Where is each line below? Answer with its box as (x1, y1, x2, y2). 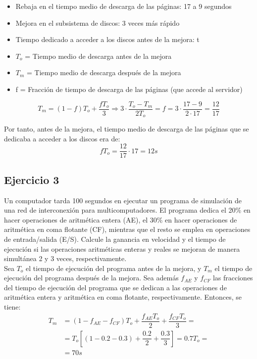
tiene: (4, 302, 21, 312)
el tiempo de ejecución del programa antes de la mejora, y (26, 263, 202, 273)
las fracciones (212, 272, 253, 283)
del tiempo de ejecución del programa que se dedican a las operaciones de (4, 282, 227, 292)
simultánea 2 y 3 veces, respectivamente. (4, 253, 127, 264)
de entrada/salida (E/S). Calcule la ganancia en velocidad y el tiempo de (4, 233, 226, 244)
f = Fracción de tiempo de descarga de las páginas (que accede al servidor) (15, 84, 243, 94)
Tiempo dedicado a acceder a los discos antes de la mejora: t (15, 34, 200, 45)
